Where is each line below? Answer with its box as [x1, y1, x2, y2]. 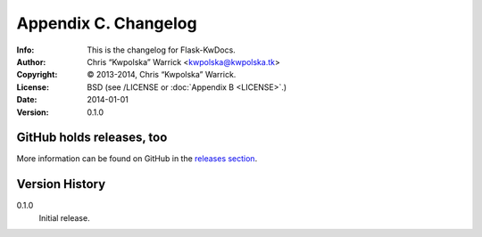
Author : [16, 56, 46, 67]
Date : [16, 94, 37, 105]
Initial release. [38, 212, 90, 223]
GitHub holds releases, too [16, 130, 168, 145]
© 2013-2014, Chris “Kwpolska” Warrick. [87, 69, 237, 80]
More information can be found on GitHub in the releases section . [16, 153, 258, 164]
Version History [16, 176, 106, 192]
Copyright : [16, 69, 58, 80]
